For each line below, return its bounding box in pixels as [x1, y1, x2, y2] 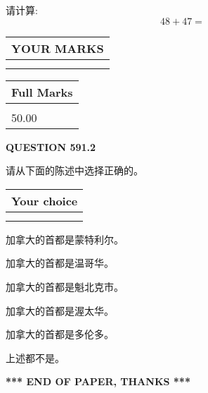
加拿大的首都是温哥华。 [6, 255, 114, 270]
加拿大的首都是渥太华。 [6, 303, 114, 318]
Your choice [11, 192, 78, 209]
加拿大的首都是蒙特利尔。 [6, 231, 124, 246]
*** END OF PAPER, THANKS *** [6, 374, 190, 389]
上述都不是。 [6, 350, 65, 365]
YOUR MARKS [11, 40, 104, 56]
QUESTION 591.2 [6, 139, 96, 154]
